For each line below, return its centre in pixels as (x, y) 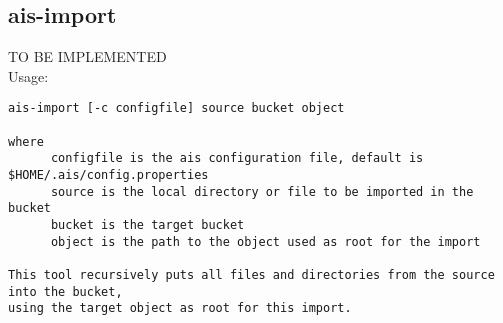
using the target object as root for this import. (180, 308)
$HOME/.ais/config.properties (108, 175)
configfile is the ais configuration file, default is (237, 158)
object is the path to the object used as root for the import (265, 241)
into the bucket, (65, 291)
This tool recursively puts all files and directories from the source (251, 274)
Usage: (28, 75)
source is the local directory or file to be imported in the (262, 191)
